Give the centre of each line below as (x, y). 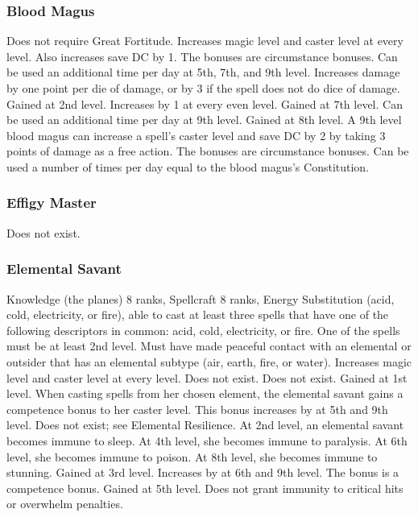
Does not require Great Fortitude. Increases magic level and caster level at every (205, 41)
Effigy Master (52, 203)
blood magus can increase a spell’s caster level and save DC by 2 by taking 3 (196, 135)
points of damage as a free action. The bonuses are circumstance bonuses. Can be (208, 151)
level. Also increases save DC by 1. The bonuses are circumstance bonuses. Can (202, 56)
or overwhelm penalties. (65, 504)
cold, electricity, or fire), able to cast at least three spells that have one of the (198, 314)
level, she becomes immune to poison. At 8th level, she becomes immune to (192, 456)
